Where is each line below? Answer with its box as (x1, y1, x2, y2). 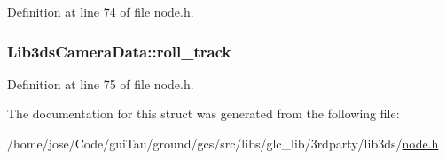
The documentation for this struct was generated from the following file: (7, 104, 400, 123)
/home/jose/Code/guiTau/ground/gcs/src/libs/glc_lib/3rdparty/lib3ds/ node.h (7, 134, 439, 152)
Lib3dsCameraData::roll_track (7, 40, 231, 62)
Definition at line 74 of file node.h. (7, 3, 194, 20)
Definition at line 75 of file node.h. (7, 74, 194, 93)
